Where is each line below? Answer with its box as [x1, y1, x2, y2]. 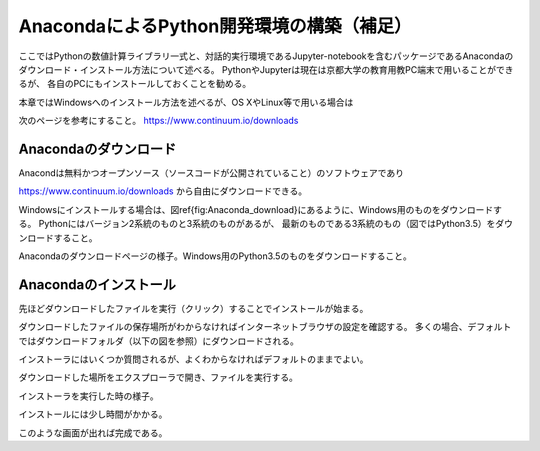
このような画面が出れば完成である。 [18, 426, 168, 439]
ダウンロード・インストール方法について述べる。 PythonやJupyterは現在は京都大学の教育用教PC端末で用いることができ [18, 63, 514, 75]
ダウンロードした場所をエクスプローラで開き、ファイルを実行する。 [18, 371, 299, 384]
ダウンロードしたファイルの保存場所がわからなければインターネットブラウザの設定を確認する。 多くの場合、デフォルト [18, 321, 512, 333]
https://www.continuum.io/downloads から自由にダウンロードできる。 [18, 185, 308, 197]
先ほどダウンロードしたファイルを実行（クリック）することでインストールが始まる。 [18, 302, 369, 314]
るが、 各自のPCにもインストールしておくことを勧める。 [18, 78, 252, 90]
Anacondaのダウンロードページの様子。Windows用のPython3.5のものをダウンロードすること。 [18, 250, 412, 262]
